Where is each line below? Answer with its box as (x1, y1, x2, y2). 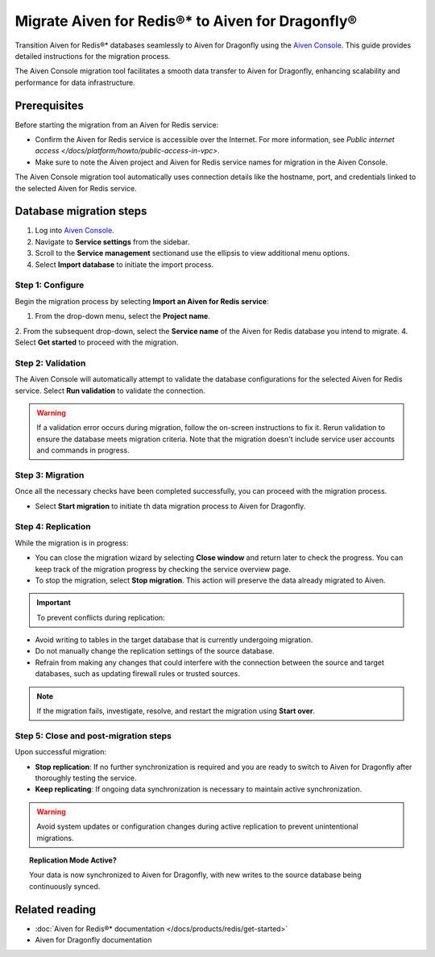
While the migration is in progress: (14, 537, 129, 548)
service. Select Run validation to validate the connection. (14, 386, 205, 395)
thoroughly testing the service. (35, 773, 137, 783)
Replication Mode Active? (29, 855, 117, 865)
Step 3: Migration (14, 469, 85, 480)
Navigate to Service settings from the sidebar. (35, 236, 190, 246)
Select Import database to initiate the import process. (35, 259, 214, 270)
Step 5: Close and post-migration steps (14, 730, 172, 742)
